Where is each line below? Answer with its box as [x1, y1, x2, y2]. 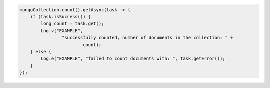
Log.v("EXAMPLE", [40, 28, 83, 33]
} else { [30, 49, 52, 54]
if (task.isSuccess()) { [30, 14, 91, 19]
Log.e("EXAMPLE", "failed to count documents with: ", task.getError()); [40, 56, 226, 62]
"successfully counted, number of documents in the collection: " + [61, 35, 233, 41]
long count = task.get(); [40, 21, 104, 27]
